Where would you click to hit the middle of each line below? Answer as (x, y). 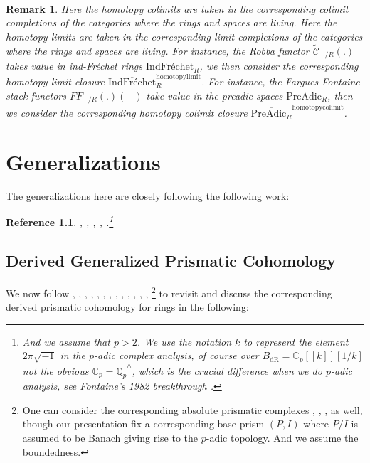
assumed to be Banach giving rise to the (110, 438)
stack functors (36, 95)
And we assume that (66, 341)
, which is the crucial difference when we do (227, 370)
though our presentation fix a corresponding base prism (143, 424)
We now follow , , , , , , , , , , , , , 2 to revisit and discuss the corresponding (169, 292)
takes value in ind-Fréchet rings (74, 66)
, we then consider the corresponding (279, 66)
